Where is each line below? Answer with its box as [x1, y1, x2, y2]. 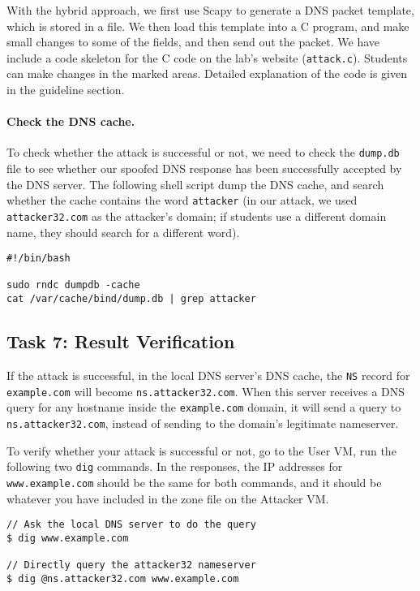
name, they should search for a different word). [6, 223, 240, 240]
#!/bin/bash [6, 252, 71, 265]
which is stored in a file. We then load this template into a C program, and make [6, 17, 409, 34]
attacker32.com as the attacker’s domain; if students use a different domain [6, 207, 387, 224]
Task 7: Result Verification [6, 329, 235, 354]
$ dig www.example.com [6, 532, 129, 544]
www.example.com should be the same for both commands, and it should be [6, 473, 382, 490]
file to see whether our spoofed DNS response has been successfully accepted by [6, 160, 402, 177]
